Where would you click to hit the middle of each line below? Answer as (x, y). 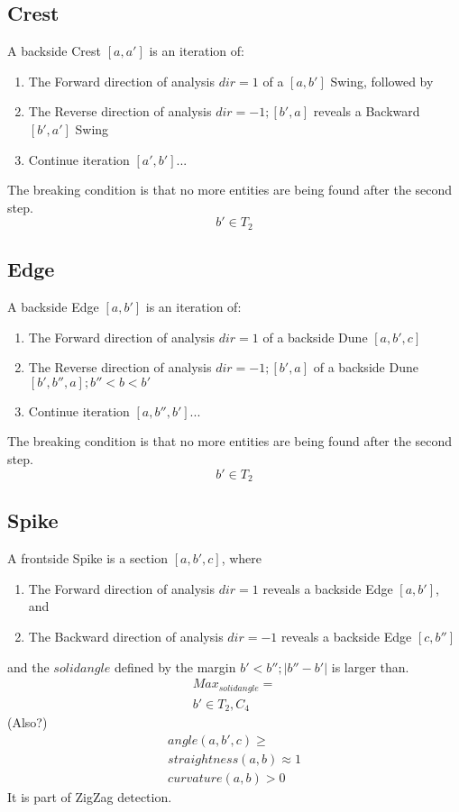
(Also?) (28, 722)
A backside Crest (55, 51)
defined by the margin (175, 666)
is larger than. (370, 666)
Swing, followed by (382, 81)
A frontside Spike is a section (87, 558)
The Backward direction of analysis (126, 637)
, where (241, 558)
